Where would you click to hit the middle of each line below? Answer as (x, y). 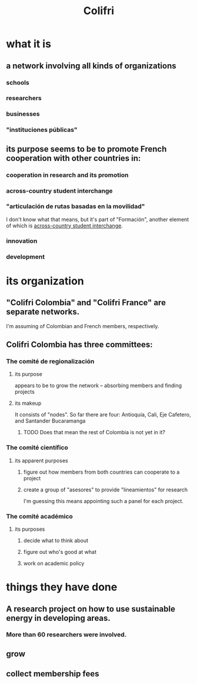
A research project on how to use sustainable (91, 609)
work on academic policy (54, 563)
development (26, 256)
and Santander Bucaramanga (50, 421)
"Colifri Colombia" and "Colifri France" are (86, 303)
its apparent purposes (41, 460)
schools (18, 82)
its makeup (28, 403)
